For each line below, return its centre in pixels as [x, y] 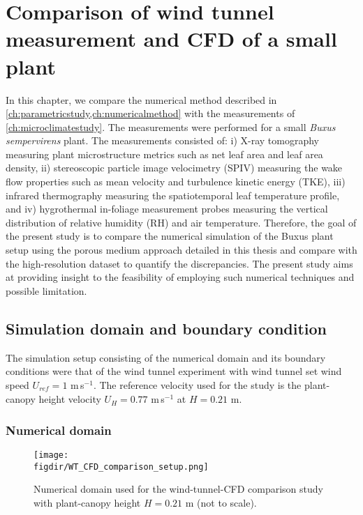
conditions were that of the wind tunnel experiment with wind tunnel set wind [174, 371]
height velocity [70, 399]
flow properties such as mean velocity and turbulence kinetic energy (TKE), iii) [176, 182]
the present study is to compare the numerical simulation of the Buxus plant [170, 236]
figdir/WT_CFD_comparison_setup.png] [121, 467]
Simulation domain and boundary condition [166, 328]
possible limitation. [46, 290]
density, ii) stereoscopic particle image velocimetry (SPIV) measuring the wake [174, 168]
